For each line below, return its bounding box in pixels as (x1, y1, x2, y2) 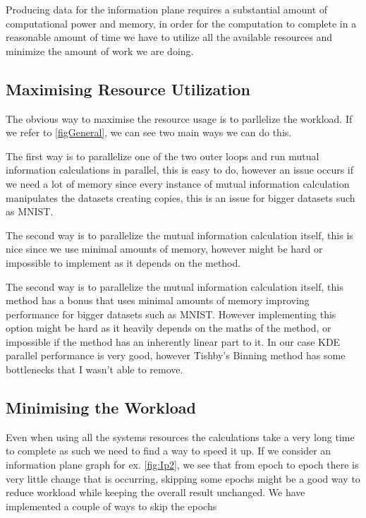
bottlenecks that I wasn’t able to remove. (6, 362, 183, 377)
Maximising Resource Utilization (6, 78, 250, 100)
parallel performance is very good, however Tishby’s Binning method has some (6, 348, 346, 363)
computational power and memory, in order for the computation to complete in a (6, 16, 357, 30)
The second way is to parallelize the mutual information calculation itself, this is (6, 227, 353, 242)
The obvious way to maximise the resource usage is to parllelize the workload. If (6, 111, 353, 126)
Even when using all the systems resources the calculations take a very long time (6, 429, 355, 444)
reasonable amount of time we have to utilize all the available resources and (6, 30, 333, 44)
